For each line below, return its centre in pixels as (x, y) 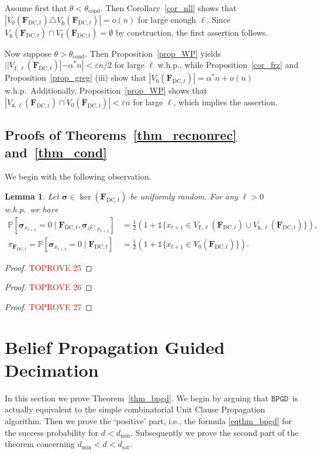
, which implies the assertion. (225, 102)
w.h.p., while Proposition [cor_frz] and (228, 65)
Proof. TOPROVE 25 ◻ (49, 267)
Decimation (52, 369)
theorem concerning (40, 444)
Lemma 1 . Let (32, 196)
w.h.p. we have (32, 209)
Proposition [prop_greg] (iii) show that (76, 78)
